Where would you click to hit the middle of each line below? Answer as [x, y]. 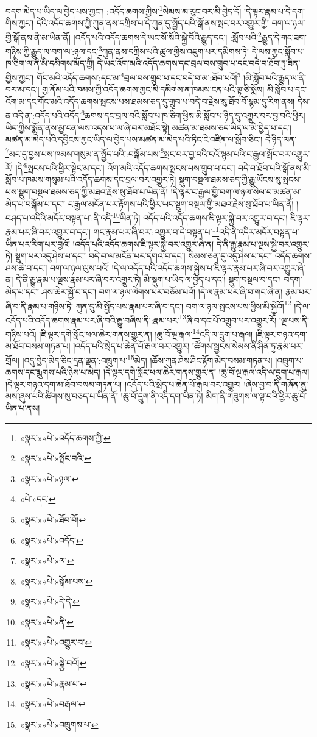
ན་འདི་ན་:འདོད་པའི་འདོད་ [44, 116]
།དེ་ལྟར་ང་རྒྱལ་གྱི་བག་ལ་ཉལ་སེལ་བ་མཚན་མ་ [236, 191]
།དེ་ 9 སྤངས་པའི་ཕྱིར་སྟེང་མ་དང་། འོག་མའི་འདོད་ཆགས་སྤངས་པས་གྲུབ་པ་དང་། [125, 167]
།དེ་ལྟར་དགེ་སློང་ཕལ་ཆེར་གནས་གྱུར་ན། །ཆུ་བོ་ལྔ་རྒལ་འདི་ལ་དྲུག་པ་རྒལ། [206, 372]
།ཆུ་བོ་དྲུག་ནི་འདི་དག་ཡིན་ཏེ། [162, 396]
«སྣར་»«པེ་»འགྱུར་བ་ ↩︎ [56, 642]
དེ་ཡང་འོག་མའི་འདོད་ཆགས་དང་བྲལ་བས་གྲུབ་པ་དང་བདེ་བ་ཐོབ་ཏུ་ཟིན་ [199, 63]
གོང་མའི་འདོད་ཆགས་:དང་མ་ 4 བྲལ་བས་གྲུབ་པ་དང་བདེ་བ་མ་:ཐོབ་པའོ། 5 [138, 76]
